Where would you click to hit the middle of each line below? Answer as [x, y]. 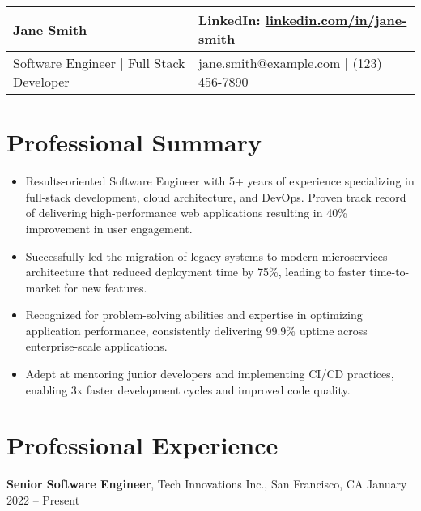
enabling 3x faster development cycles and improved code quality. [188, 389]
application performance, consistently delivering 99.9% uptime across [196, 330]
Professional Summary [134, 142]
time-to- [389, 272]
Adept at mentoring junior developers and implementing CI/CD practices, [210, 374]
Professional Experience [142, 445]
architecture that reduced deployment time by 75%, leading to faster [196, 272]
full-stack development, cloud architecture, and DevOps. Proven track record [216, 196]
